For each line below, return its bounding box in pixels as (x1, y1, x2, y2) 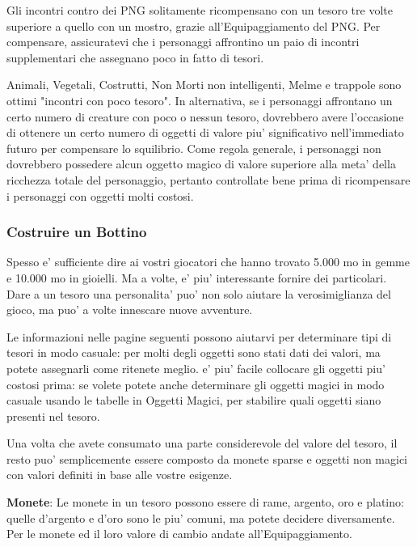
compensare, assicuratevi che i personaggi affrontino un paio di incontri (6, 33, 360, 50)
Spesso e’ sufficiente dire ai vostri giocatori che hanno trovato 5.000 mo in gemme (6, 253, 410, 270)
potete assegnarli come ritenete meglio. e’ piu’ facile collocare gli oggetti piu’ (6, 359, 385, 376)
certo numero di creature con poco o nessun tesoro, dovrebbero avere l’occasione (6, 108, 404, 125)
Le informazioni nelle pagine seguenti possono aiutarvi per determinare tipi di (6, 328, 392, 345)
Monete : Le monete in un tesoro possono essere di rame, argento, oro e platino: (6, 494, 404, 511)
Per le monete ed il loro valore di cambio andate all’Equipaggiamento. (6, 525, 352, 542)
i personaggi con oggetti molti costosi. (6, 187, 194, 204)
